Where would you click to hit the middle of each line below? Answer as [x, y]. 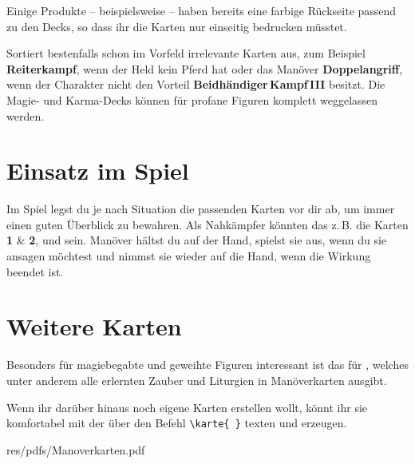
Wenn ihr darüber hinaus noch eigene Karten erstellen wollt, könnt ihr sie [187, 407]
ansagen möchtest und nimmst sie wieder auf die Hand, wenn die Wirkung [189, 256]
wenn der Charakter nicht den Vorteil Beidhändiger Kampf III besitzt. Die [196, 84]
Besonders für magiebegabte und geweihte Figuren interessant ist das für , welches [207, 365]
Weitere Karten [94, 326]
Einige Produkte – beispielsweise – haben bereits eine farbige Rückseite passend [202, 10]
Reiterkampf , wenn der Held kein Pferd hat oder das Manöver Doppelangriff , [205, 68]
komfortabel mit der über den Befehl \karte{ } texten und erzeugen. [177, 423]
